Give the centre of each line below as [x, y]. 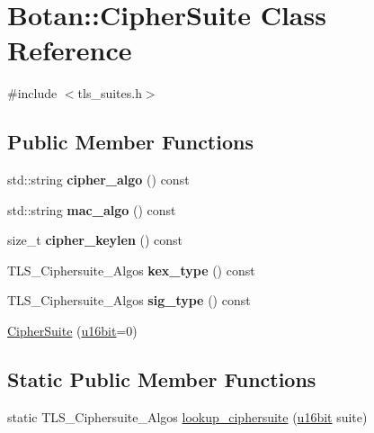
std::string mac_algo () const [92, 209]
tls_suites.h [110, 93]
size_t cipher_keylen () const [95, 240]
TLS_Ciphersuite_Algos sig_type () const [129, 300]
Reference [70, 50]
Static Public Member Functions [162, 379]
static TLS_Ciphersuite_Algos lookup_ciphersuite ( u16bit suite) [187, 416]
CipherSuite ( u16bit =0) [72, 331]
